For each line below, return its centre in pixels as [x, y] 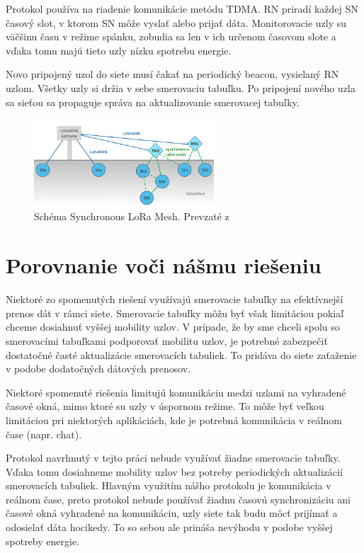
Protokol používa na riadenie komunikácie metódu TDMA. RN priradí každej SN [182, 8]
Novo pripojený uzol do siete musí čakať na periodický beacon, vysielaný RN [172, 74]
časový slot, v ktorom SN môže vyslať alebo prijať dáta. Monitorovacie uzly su [176, 22]
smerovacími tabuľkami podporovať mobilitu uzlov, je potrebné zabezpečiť [167, 340]
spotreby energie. [42, 541]
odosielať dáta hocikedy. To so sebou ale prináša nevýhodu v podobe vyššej [169, 527]
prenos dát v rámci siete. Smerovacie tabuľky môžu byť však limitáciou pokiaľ [175, 313]
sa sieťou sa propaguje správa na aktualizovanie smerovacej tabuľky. [153, 102]
